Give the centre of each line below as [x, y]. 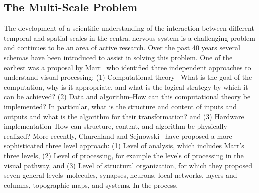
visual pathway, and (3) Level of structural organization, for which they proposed [128, 165]
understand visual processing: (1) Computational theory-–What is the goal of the [128, 77]
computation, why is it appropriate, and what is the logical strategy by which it [126, 87]
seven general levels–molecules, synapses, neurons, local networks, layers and [121, 175]
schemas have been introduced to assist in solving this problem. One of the [118, 57]
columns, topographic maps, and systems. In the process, [91, 184]
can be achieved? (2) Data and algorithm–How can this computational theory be [127, 96]
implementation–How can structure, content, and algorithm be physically [116, 126]
